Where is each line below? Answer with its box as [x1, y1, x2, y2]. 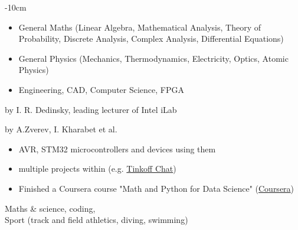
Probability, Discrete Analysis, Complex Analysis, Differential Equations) [18, 32, 284, 45]
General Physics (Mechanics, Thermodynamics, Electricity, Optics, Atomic [18, 52, 289, 64]
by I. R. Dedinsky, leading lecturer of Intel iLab [5, 103, 177, 115]
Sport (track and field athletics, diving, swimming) [5, 214, 188, 226]
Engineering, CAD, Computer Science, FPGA [18, 83, 184, 95]
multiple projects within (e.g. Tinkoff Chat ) [18, 162, 176, 175]
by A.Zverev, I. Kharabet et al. [5, 123, 117, 135]
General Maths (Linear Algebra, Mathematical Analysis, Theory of [18, 21, 261, 33]
